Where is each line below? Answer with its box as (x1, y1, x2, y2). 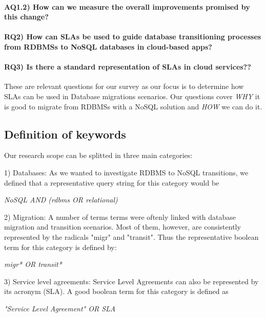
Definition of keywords (4, 126, 126, 142)
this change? (4, 11, 49, 22)
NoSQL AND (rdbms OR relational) (4, 194, 118, 205)
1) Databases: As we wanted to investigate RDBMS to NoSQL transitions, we (4, 167, 249, 177)
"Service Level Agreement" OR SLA (4, 303, 116, 313)
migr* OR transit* (4, 259, 62, 269)
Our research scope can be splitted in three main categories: (4, 150, 193, 161)
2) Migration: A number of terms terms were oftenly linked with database (4, 211, 236, 222)
